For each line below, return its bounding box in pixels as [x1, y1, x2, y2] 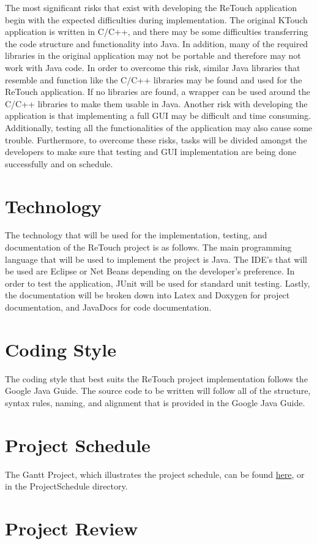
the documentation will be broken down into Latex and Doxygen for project [5, 289, 290, 301]
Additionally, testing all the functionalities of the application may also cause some [5, 121, 313, 134]
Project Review [5, 516, 138, 540]
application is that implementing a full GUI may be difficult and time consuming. [5, 109, 311, 122]
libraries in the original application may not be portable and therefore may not [5, 49, 301, 62]
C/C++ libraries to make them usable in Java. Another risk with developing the [5, 97, 308, 110]
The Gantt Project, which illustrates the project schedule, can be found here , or [5, 467, 305, 480]
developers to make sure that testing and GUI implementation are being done [5, 145, 297, 158]
